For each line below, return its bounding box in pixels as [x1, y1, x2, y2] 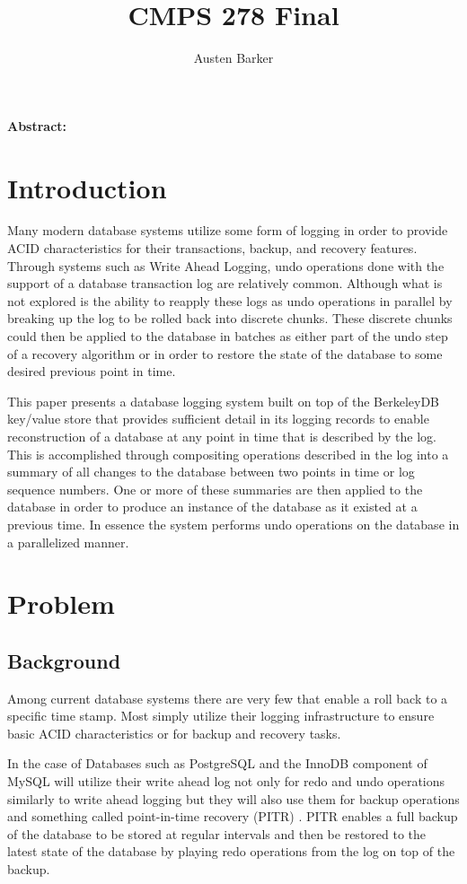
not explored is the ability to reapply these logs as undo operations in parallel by [7, 291, 453, 310]
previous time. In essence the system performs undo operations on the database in [7, 514, 460, 533]
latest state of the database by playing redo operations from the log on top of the [7, 842, 455, 861]
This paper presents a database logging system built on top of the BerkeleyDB [7, 391, 440, 410]
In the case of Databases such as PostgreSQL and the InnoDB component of [7, 754, 427, 773]
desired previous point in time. [7, 362, 176, 381]
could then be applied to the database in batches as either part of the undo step [7, 327, 448, 345]
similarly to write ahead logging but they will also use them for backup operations [7, 789, 460, 808]
